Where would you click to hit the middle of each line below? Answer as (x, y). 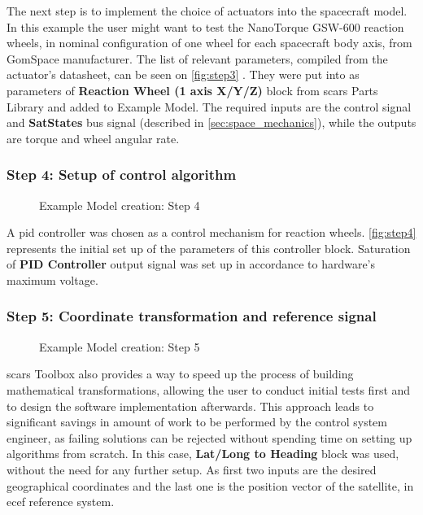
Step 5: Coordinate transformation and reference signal (192, 316)
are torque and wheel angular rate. (93, 138)
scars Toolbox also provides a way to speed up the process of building (180, 374)
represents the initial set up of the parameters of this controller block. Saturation (209, 248)
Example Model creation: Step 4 (120, 205)
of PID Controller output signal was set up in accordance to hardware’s (191, 264)
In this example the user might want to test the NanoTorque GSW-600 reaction (205, 26)
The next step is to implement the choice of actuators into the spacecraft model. (207, 11)
